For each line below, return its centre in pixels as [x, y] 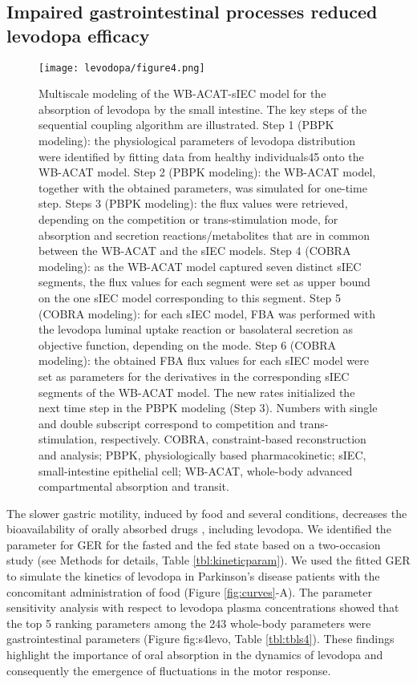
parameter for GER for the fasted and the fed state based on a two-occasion [194, 544]
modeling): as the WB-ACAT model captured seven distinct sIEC [200, 266]
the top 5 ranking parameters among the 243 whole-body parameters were [189, 623]
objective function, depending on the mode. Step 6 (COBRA [188, 344]
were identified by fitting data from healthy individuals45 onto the [201, 156]
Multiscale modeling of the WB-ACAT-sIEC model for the [182, 93]
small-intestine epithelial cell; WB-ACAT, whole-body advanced [196, 470]
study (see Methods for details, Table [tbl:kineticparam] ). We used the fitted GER [208, 560]
